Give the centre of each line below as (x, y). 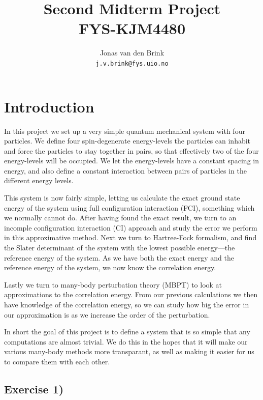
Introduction (49, 106)
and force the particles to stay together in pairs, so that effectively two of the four (131, 150)
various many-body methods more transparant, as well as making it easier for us (129, 351)
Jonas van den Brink (132, 53)
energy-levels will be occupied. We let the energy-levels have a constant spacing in (131, 161)
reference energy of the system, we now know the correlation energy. (110, 267)
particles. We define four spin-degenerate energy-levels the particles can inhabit (127, 141)
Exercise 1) (34, 389)
